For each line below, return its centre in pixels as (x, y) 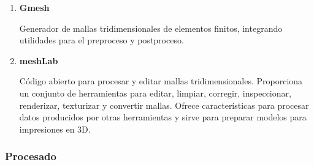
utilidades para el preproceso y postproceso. (101, 40)
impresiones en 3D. (55, 129)
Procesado (31, 156)
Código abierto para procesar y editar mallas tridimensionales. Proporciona (161, 81)
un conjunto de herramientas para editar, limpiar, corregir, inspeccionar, (155, 93)
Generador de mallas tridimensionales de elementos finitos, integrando (151, 28)
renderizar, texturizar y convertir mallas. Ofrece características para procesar (164, 105)
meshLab (39, 60)
